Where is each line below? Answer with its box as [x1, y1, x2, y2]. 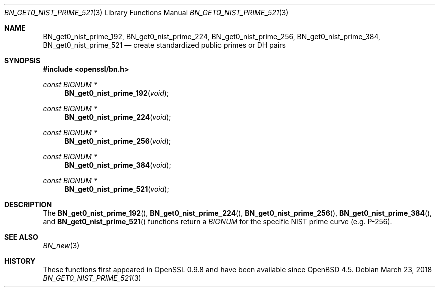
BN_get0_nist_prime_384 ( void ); [64, 161, 171, 169]
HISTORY [4, 257, 36, 265]
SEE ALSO [4, 233, 38, 241]
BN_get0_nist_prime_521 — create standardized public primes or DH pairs [43, 41, 286, 49]
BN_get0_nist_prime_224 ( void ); [64, 113, 171, 121]
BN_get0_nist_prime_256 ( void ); [64, 137, 171, 145]
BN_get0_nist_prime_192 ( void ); [64, 89, 169, 97]
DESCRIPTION [4, 200, 52, 209]
